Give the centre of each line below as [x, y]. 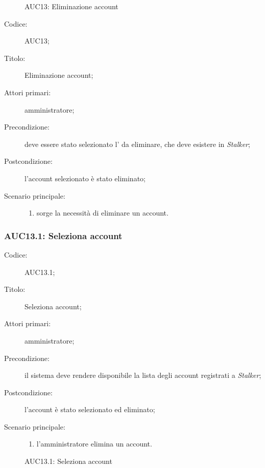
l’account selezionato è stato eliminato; [85, 178]
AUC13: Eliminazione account [71, 6]
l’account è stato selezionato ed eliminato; [90, 409]
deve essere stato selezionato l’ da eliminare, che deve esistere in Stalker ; [137, 144]
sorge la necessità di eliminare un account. [102, 213]
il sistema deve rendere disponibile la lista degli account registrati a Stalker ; [143, 375]
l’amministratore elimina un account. [94, 444]
